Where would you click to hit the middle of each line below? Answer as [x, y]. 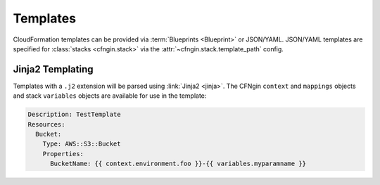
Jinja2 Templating [53, 69]
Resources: [46, 124]
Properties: [63, 154]
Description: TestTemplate [74, 115]
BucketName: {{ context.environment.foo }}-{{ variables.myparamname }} [178, 164]
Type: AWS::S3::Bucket [82, 144]
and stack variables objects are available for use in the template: [110, 96]
